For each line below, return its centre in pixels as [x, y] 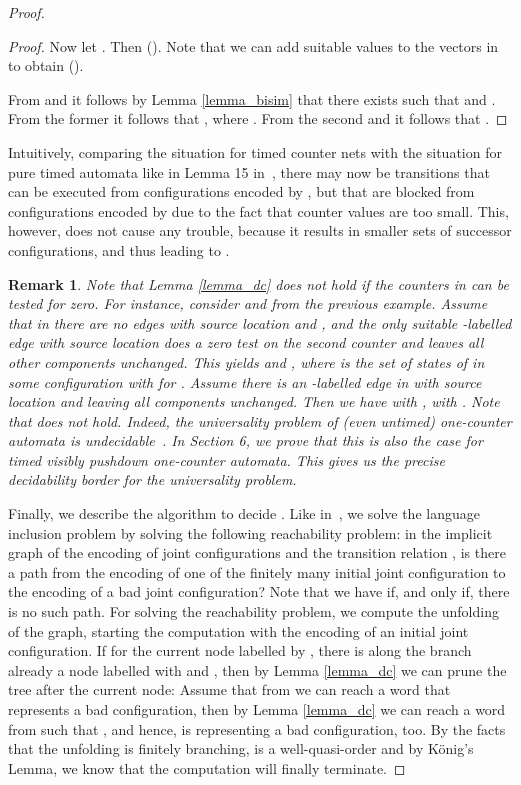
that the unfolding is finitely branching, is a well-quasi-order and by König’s [241, 748]
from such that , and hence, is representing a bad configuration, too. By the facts [257, 728]
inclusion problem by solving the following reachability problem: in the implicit [250, 532]
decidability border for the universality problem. [152, 479]
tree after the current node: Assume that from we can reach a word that [229, 689]
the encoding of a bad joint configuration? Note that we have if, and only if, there [259, 591]
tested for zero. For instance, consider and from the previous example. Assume [248, 303]
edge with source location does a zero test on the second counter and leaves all [246, 342]
